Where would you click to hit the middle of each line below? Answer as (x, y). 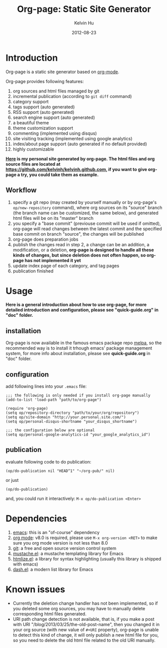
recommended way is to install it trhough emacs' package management (79, 348)
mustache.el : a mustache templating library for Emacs (68, 554)
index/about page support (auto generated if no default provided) (80, 144)
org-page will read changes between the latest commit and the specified (87, 229)
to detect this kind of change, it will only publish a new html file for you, (86, 635)
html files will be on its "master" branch (53, 218)
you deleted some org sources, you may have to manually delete (79, 608)
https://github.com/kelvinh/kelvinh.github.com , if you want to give (76, 169)
